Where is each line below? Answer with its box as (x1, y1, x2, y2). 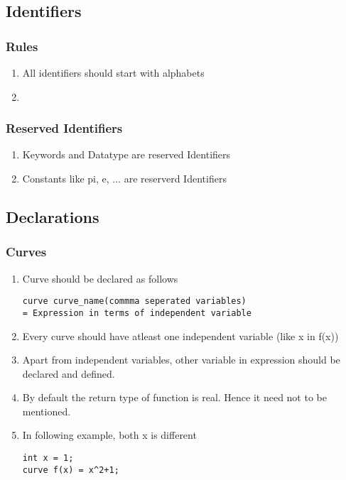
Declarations (6, 205, 99, 227)
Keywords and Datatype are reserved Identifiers (22, 147, 231, 162)
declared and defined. (22, 366, 115, 381)
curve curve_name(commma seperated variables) (22, 296, 247, 307)
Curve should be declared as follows (22, 271, 178, 285)
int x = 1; (22, 453, 74, 464)
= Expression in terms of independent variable (22, 307, 252, 318)
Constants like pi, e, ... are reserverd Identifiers (22, 171, 227, 185)
